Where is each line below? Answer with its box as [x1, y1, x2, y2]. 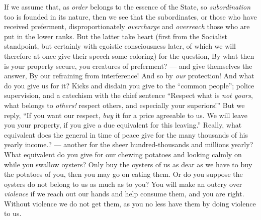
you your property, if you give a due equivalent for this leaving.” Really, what [4, 120, 242, 130]
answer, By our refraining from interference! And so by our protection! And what [4, 70, 254, 81]
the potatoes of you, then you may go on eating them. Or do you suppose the [4, 169, 243, 179]
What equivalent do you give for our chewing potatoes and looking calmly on [4, 149, 242, 159]
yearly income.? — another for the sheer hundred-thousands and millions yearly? [4, 139, 253, 150]
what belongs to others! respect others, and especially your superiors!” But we [4, 99, 245, 110]
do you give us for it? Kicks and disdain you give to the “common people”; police [4, 80, 254, 90]
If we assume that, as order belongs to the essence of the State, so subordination [4, 2, 251, 12]
